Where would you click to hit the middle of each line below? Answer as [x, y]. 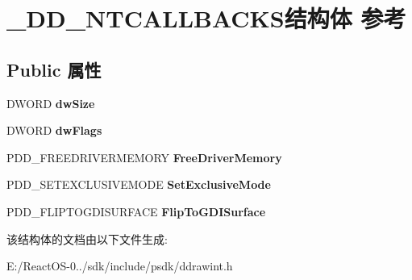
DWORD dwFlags [54, 130]
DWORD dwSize [51, 103]
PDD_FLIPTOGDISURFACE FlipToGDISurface [136, 211]
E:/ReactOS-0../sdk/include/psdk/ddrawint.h [120, 266]
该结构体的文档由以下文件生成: [87, 238]
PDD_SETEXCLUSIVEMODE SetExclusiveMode [139, 184]
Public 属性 [54, 69]
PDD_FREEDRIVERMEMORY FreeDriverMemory [144, 157]
